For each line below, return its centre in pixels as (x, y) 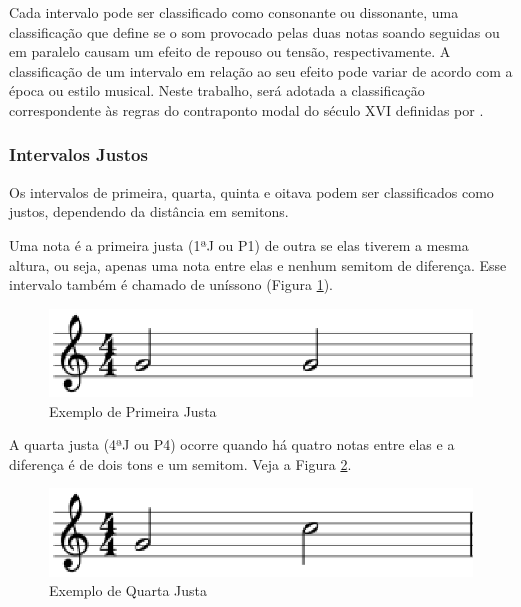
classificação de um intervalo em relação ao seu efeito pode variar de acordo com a (261, 70)
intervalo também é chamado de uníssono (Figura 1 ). (171, 284)
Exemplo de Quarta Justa (128, 590)
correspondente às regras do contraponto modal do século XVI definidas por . (246, 109)
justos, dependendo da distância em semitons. (149, 211)
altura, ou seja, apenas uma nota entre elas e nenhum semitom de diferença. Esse (258, 264)
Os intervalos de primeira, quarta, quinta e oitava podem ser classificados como (251, 191)
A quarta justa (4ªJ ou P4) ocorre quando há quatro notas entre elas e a (232, 444)
